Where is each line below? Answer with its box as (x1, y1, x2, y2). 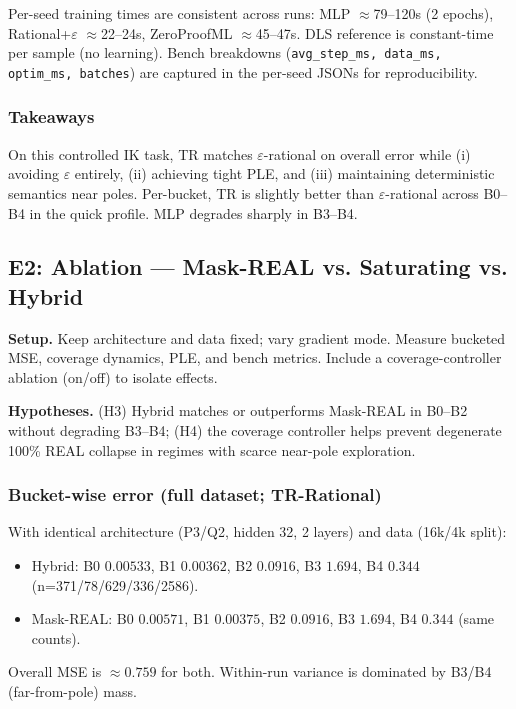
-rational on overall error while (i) (263, 143, 471, 164)
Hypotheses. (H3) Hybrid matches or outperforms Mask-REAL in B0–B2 (8, 400, 468, 421)
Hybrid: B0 (31, 555, 101, 576)
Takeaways (8, 104, 95, 129)
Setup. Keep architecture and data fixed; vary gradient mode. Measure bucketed (8, 327, 506, 348)
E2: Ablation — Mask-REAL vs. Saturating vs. (8, 251, 508, 282)
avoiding (8, 163, 59, 184)
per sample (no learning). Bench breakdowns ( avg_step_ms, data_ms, (8, 42, 442, 63)
